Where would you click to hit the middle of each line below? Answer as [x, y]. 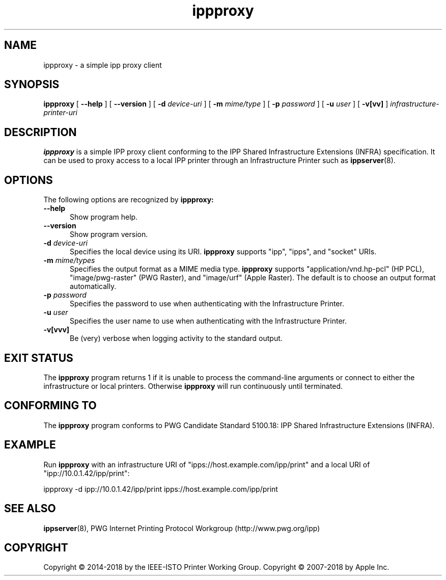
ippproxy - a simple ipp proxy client [103, 65]
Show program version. [109, 234]
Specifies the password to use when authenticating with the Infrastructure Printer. [207, 304]
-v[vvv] [57, 330]
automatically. [93, 286]
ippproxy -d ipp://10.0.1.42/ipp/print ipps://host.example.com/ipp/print [161, 489]
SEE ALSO [30, 509]
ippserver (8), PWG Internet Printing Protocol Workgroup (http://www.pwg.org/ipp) [182, 528]
